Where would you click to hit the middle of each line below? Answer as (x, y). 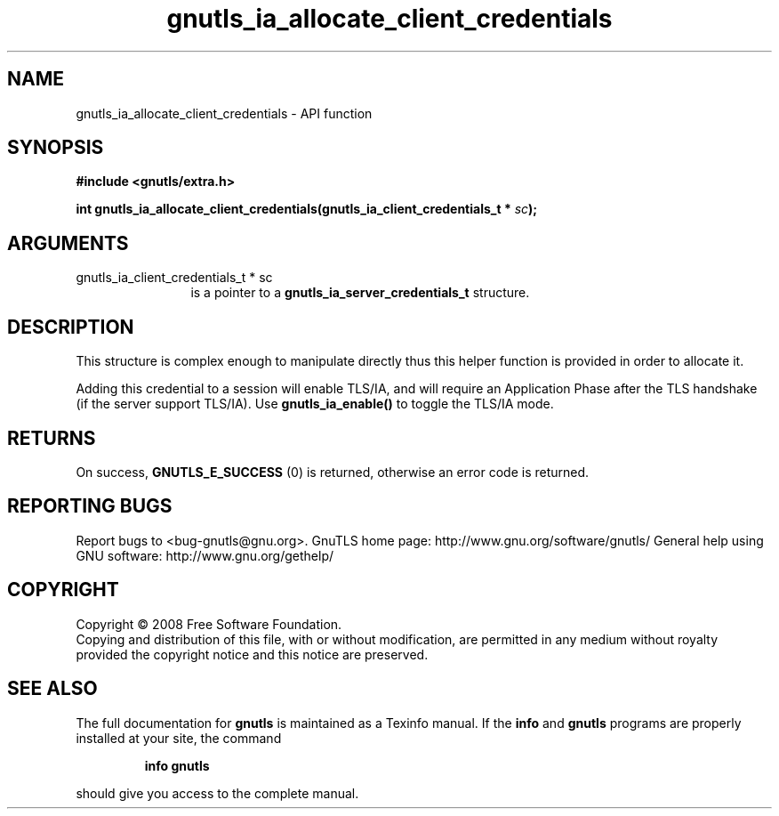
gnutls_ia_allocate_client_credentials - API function (224, 113)
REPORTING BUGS (90, 506)
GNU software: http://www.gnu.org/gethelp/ (205, 555)
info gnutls (177, 765)
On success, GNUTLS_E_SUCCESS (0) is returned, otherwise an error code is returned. (333, 472)
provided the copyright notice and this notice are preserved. (252, 654)
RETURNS (52, 438)
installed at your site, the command (179, 738)
